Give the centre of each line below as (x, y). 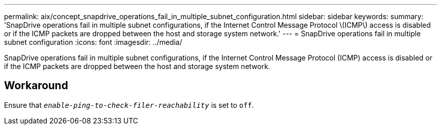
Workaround (36, 86)
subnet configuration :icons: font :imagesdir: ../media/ (93, 42)
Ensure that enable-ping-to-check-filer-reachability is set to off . (129, 105)
